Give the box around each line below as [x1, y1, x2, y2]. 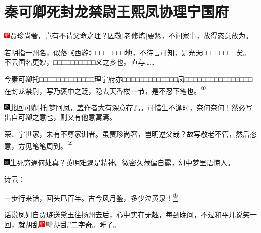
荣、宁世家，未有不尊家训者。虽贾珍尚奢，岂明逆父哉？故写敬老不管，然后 [4, 128, 250, 139]
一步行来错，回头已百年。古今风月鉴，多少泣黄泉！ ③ [4, 191, 178, 203]
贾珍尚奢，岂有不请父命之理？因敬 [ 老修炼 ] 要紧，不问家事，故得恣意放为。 [10, 30, 253, 41]
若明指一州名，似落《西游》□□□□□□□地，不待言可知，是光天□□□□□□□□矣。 [4, 47, 250, 57]
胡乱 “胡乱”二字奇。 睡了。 [25, 219, 120, 229]
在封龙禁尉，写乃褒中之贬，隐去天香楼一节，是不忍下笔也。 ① [4, 84, 206, 96]
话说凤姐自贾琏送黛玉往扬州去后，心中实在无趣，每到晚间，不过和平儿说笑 [4, 209, 250, 220]
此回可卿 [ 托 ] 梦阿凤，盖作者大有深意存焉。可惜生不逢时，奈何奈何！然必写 [10, 102, 253, 112]
